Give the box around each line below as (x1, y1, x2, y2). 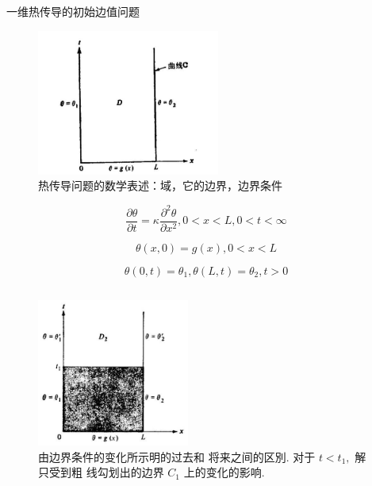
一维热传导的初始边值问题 (6, 3, 140, 19)
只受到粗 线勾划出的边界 (38, 464, 164, 480)
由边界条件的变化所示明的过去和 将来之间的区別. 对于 (38, 448, 316, 465)
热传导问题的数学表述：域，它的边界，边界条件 (38, 177, 282, 194)
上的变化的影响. (183, 464, 265, 480)
